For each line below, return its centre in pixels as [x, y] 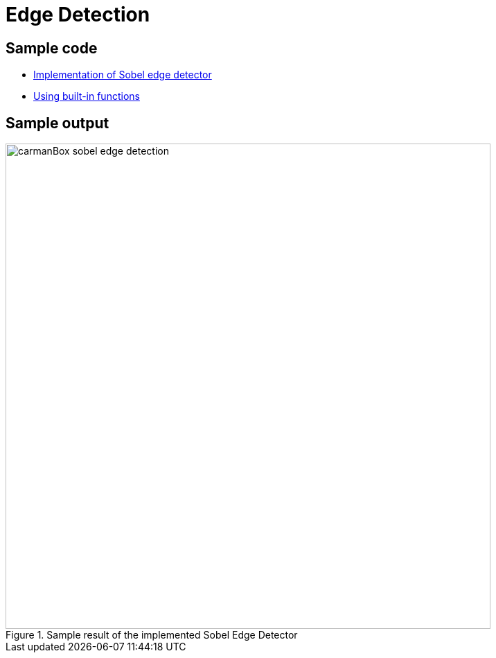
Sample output [57, 123]
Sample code [52, 48]
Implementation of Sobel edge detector [123, 75]
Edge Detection [78, 15]
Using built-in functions [87, 96]
